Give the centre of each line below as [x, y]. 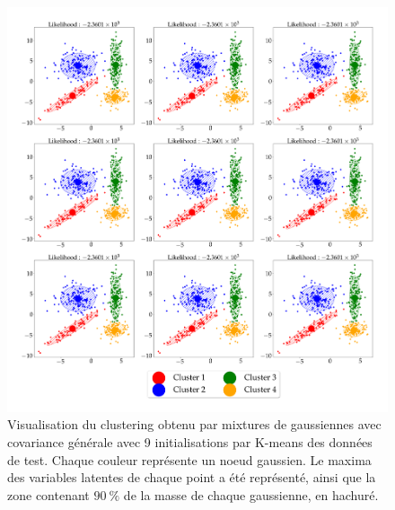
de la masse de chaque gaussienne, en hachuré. [251, 494]
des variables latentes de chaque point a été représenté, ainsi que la [192, 477]
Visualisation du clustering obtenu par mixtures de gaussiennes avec [194, 424]
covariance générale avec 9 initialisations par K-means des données [190, 442]
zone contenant [48, 494]
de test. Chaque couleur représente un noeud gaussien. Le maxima [189, 459]
